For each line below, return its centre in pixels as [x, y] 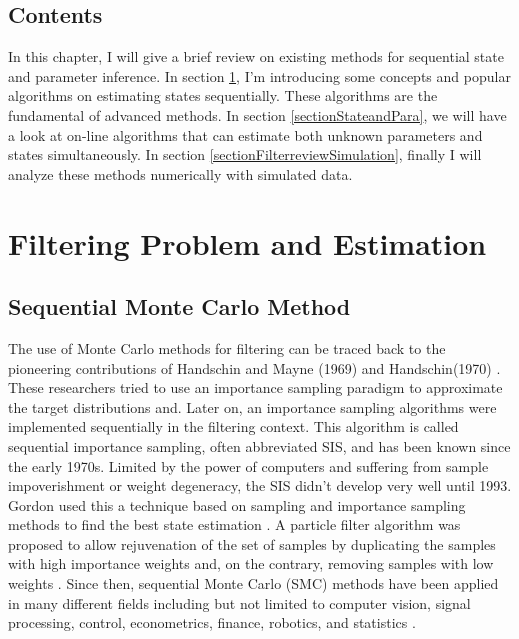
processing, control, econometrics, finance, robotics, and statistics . [212, 622]
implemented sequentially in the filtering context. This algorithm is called [233, 426]
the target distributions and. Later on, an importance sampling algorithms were [252, 406]
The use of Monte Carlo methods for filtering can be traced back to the [227, 347]
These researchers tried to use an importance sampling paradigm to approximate [255, 387]
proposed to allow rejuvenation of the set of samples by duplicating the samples [252, 543]
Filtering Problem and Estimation [247, 242]
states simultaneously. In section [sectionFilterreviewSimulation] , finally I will [245, 154]
